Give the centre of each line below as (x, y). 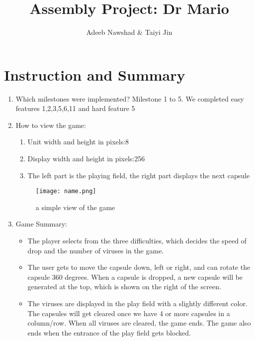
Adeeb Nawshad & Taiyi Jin (129, 32)
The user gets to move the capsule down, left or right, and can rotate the (139, 267)
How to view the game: (51, 125)
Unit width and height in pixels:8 (78, 142)
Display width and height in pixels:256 (86, 159)
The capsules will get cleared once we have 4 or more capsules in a (129, 313)
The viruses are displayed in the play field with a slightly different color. (137, 303)
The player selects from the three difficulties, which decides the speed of (137, 241)
